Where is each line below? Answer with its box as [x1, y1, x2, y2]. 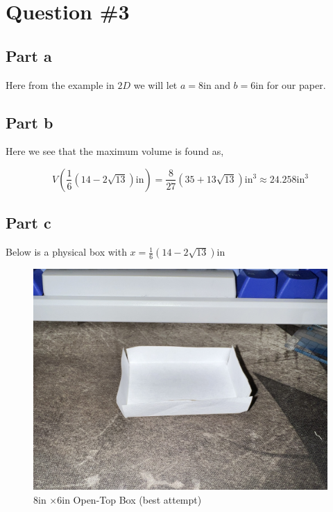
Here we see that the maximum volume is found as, [6, 144, 224, 158]
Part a [6, 44, 52, 66]
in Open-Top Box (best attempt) [62, 492, 202, 506]
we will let [133, 77, 178, 92]
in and [203, 77, 230, 92]
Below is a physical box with [6, 245, 127, 259]
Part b [6, 111, 53, 133]
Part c [6, 212, 51, 233]
